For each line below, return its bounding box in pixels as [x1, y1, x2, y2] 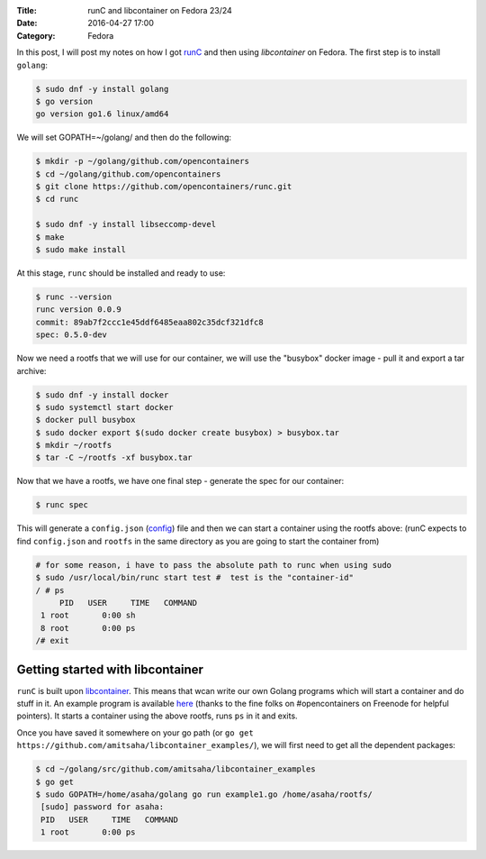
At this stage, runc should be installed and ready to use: [16, 268, 226, 279]
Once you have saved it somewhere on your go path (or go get [16, 726, 254, 738]
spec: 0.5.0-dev [35, 330, 108, 340]
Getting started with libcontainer [16, 662, 204, 677]
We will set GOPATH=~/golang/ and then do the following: [16, 132, 231, 143]
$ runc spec [35, 500, 89, 510]
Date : [16, 18, 38, 29]
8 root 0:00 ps [40, 623, 136, 633]
